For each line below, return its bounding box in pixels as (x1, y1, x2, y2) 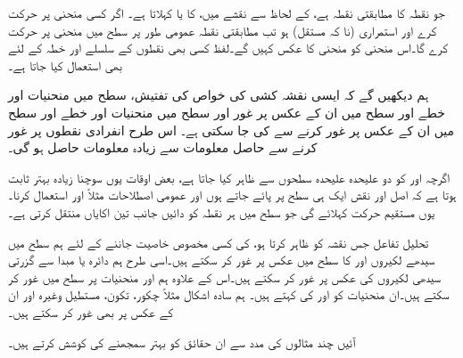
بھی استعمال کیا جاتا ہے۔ (8, 55, 122, 74)
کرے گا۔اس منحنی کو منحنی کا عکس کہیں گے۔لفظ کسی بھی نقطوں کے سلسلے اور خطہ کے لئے (8, 38, 449, 57)
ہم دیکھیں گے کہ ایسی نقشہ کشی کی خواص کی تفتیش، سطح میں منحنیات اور (8, 85, 429, 104)
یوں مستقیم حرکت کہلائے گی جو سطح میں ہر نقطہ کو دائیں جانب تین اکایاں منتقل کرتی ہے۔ (8, 202, 435, 221)
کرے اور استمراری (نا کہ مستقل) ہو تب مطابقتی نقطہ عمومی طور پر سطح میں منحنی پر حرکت (8, 20, 437, 39)
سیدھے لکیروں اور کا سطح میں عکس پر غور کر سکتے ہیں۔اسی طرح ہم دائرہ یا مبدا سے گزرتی (8, 250, 435, 269)
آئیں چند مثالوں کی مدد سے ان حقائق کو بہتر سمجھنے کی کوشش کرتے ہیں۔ (8, 332, 356, 351)
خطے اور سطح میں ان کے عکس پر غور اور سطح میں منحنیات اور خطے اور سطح (8, 102, 445, 121)
